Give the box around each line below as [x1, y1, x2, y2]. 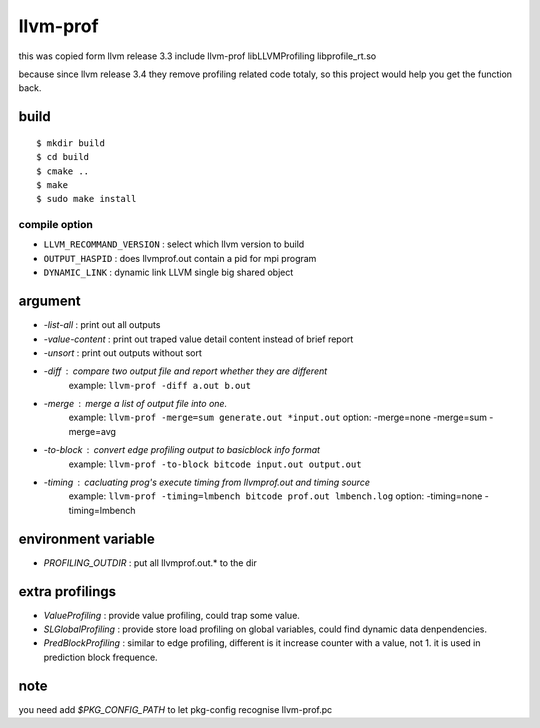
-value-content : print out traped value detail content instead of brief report [43, 333, 354, 345]
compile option [18, 218, 94, 232]
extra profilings [18, 583, 117, 600]
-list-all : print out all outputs [43, 319, 161, 331]
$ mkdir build [36, 137, 105, 149]
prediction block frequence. [43, 651, 159, 663]
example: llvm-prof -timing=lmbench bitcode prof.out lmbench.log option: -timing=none [68, 490, 483, 502]
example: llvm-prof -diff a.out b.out [68, 379, 252, 391]
